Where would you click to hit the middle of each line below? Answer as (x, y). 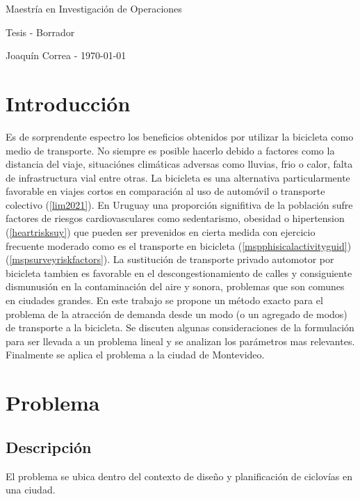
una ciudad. (31, 490)
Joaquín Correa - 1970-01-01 (66, 55)
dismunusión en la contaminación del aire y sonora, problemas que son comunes (175, 286)
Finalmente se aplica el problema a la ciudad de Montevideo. (135, 355)
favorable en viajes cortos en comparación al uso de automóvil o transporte (165, 191)
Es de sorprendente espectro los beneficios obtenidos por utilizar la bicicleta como (180, 136)
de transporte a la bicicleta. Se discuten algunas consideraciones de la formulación (180, 327)
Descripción (49, 446)
